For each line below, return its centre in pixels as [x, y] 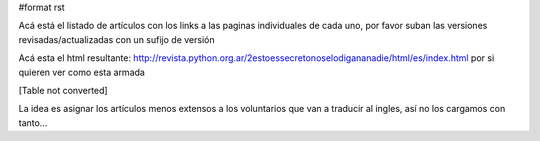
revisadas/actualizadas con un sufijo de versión [116, 39]
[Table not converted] [63, 90]
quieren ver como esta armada [81, 72]
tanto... [33, 122]
